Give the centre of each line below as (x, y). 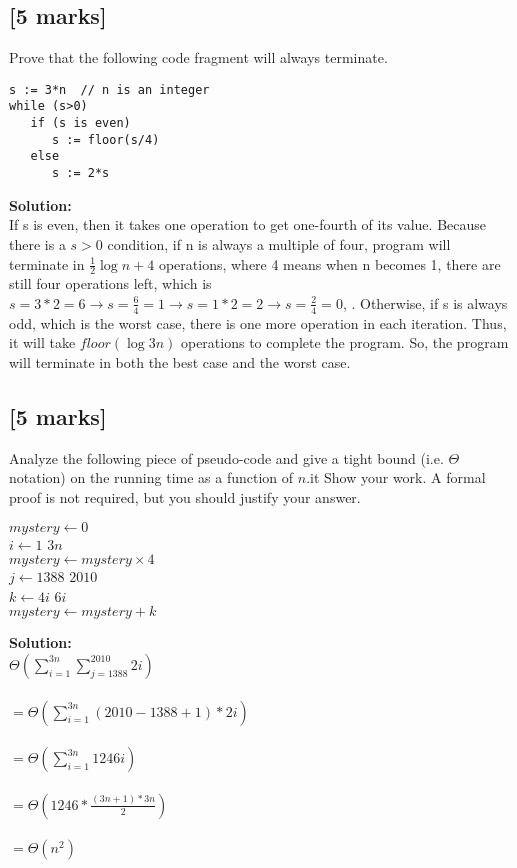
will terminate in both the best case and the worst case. (180, 361)
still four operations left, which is (110, 283)
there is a (37, 243)
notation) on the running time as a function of (151, 477)
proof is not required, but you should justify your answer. (185, 496)
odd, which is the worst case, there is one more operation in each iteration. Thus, (258, 322)
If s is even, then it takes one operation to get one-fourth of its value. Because (247, 224)
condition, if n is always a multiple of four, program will (279, 243)
